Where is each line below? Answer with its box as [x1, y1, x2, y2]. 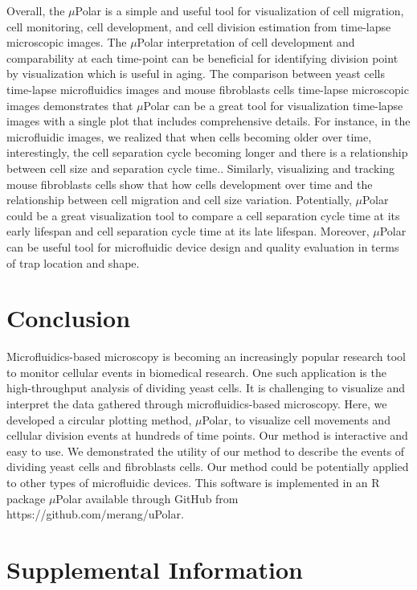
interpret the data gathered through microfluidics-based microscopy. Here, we [6, 395, 387, 412]
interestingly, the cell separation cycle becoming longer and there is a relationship [6, 144, 408, 161]
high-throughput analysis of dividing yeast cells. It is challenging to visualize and [6, 379, 405, 396]
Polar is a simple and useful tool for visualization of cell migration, [75, 2, 404, 18]
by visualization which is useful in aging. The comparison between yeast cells [6, 65, 386, 82]
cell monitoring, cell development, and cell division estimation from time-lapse [6, 18, 391, 35]
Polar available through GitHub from [55, 490, 239, 506]
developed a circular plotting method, [6, 411, 192, 428]
